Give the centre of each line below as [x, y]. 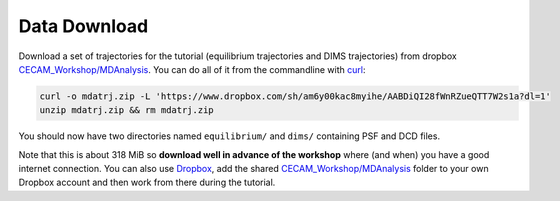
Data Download [83, 26]
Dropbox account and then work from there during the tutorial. [147, 182]
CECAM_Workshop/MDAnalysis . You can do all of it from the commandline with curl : [192, 69]
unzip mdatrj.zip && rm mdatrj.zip [126, 110]
